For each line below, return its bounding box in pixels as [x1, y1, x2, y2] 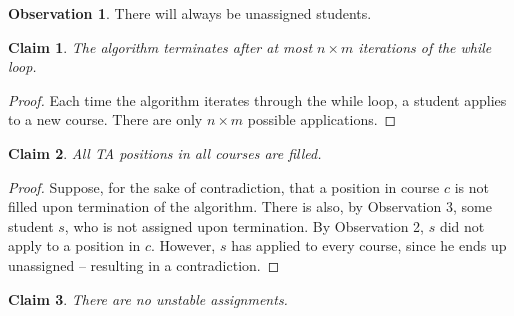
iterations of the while [358, 36, 492, 57]
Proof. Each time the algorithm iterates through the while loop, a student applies [8, 89, 507, 110]
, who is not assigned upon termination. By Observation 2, [64, 215, 424, 236]
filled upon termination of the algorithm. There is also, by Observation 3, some [8, 196, 492, 217]
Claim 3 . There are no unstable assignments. [8, 288, 288, 309]
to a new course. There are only [8, 109, 203, 130]
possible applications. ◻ [247, 109, 397, 130]
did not [439, 215, 485, 236]
